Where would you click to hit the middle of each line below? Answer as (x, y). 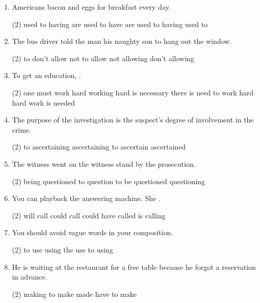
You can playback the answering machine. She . (86, 198)
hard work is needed (43, 102)
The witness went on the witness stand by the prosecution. (104, 163)
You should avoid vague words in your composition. (93, 232)
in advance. (30, 277)
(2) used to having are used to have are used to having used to (110, 24)
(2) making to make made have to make (74, 294)
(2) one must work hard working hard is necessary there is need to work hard (133, 92)
